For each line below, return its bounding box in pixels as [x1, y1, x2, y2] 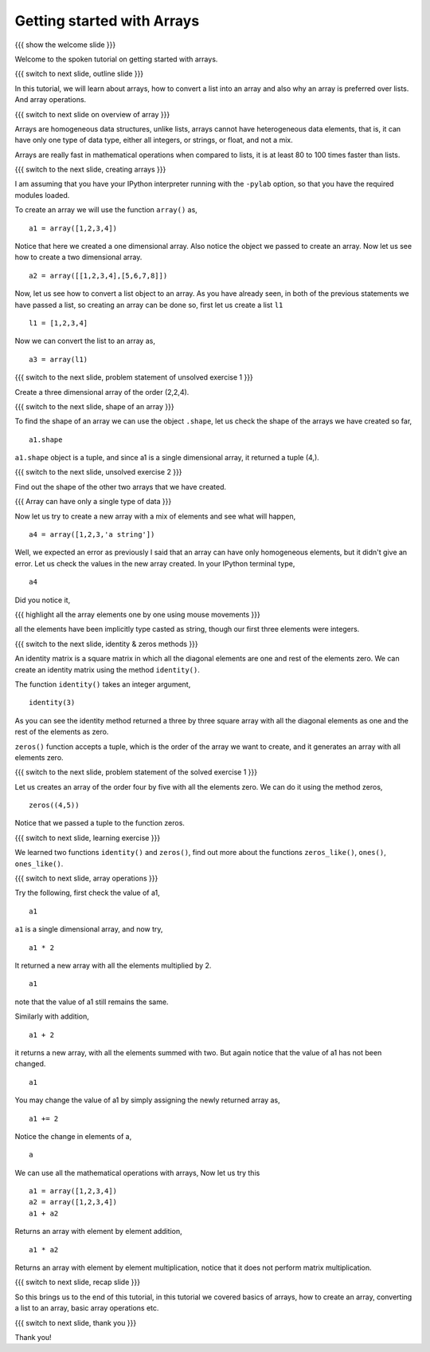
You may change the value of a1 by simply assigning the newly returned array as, [14, 1095, 280, 1105]
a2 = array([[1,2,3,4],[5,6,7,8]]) [29, 271, 168, 280]
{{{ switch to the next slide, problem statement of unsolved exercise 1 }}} [14, 372, 254, 382]
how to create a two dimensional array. [14, 252, 143, 262]
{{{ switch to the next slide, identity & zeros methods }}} [14, 639, 198, 648]
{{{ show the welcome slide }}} [14, 40, 116, 49]
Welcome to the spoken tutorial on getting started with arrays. [14, 54, 218, 64]
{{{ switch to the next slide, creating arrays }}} [14, 164, 166, 175]
